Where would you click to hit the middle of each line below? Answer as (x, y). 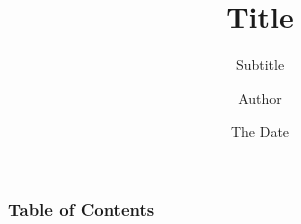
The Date (260, 131)
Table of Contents (81, 208)
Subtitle (260, 64)
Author (260, 97)
